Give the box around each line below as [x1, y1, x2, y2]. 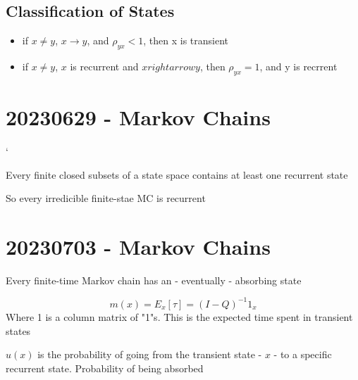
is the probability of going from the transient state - [37, 347, 262, 362]
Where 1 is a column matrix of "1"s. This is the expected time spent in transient [6, 309, 353, 324]
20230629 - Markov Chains [6, 102, 271, 131]
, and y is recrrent [259, 59, 338, 73]
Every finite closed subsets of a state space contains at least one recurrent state [6, 167, 348, 182]
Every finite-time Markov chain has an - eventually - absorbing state [6, 272, 302, 287]
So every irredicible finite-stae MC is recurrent [6, 191, 206, 205]
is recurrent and [70, 59, 139, 73]
